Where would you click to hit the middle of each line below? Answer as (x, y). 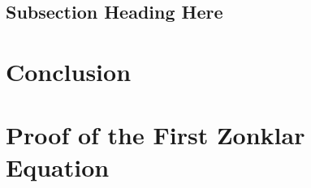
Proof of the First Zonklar (155, 135)
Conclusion (69, 71)
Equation (58, 167)
